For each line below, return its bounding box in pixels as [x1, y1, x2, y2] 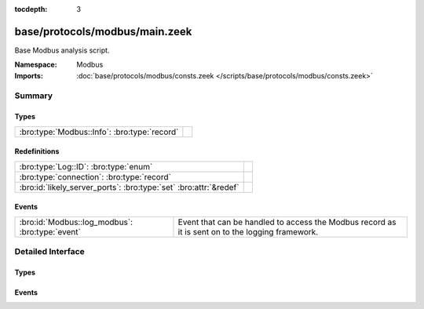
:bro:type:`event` [19, 226, 82, 237]
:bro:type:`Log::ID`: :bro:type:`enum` [19, 161, 153, 172]
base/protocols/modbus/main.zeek [14, 24, 192, 38]
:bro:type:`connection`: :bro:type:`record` [19, 171, 172, 182]
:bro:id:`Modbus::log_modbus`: [19, 216, 133, 227]
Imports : [14, 71, 43, 80]
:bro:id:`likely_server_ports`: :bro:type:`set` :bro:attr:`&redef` [19, 181, 239, 192]
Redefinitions [14, 147, 60, 156]
